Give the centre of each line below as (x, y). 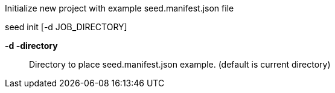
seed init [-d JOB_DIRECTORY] (66, 27)
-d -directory (31, 46)
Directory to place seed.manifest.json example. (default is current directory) (180, 64)
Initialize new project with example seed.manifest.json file (120, 8)
